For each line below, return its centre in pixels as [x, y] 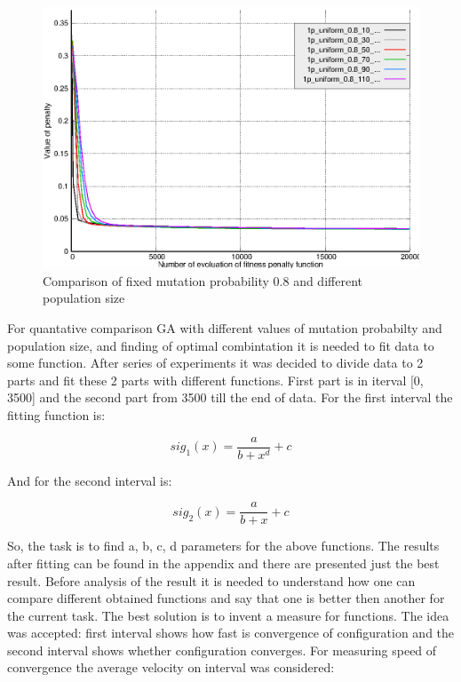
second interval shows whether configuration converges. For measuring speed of [222, 650]
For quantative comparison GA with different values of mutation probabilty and [225, 328]
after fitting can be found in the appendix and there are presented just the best [223, 563]
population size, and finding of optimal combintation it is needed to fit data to [221, 345]
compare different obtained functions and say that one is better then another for [226, 598]
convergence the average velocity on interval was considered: [171, 667]
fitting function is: [56, 415]
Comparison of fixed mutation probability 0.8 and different [203, 280]
